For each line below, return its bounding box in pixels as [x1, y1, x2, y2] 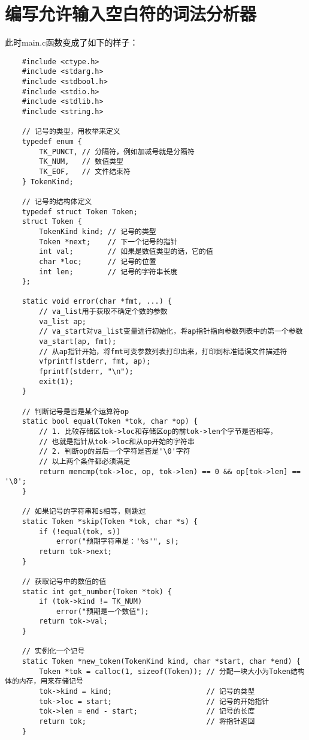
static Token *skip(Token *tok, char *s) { [22, 517, 198, 526]
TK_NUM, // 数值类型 [39, 157, 123, 166]
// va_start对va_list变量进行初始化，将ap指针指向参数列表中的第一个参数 [39, 327, 303, 336]
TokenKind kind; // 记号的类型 [39, 227, 156, 236]
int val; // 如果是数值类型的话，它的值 [39, 247, 213, 256]
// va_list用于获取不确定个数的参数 [39, 307, 168, 316]
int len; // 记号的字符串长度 [39, 267, 178, 276]
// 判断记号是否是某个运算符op [22, 407, 129, 416]
